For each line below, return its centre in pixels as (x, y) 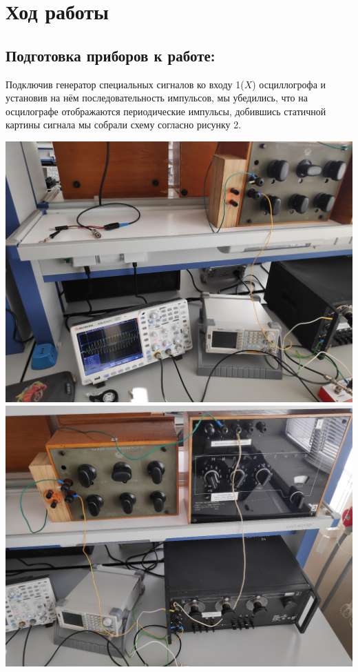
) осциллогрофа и (289, 84)
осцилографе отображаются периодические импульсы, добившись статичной (166, 111)
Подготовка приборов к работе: (110, 55)
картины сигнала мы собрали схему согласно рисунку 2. (124, 125)
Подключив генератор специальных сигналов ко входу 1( (125, 84)
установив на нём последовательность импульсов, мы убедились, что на (157, 98)
